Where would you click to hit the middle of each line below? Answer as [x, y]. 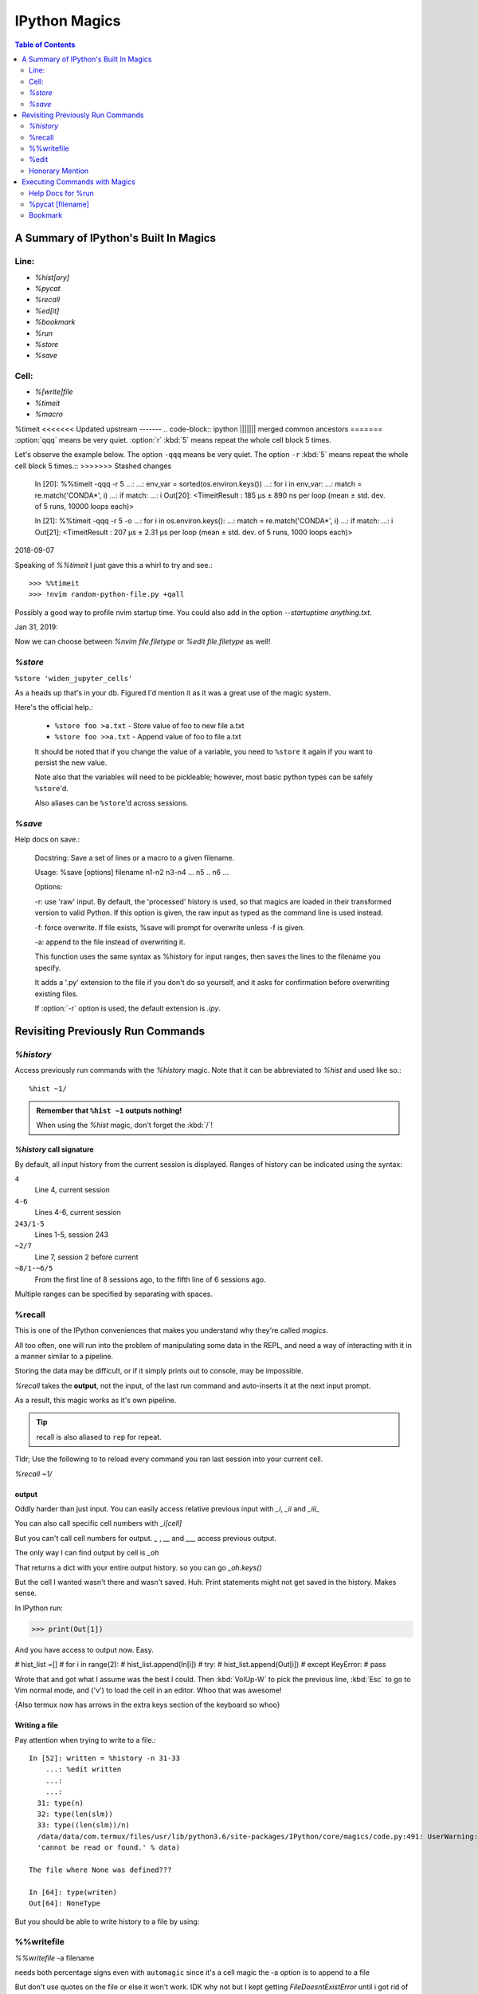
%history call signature [55, 1149]
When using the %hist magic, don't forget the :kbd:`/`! [125, 1125]
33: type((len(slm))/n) [84, 1825]
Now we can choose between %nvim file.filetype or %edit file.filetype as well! [143, 641]
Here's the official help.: [54, 707]
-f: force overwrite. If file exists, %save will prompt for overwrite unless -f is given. [170, 927]
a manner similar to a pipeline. [64, 1356]
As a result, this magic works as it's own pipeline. [96, 1401]
